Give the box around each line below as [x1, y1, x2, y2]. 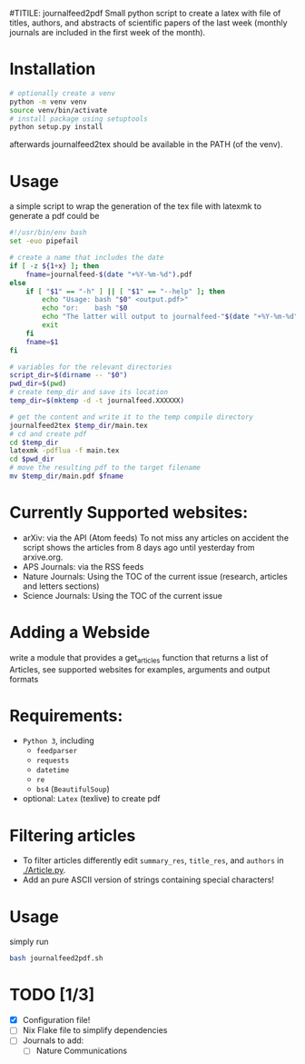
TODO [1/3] [9, 985, 95, 1005]
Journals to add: [22, 1035, 84, 1046]
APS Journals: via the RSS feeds [22, 561, 144, 572]
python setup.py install [9, 123, 103, 132]
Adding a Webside [9, 622, 151, 642]
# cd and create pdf [9, 429, 88, 439]
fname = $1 [25, 337, 59, 346]
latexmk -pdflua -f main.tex [9, 446, 120, 455]
